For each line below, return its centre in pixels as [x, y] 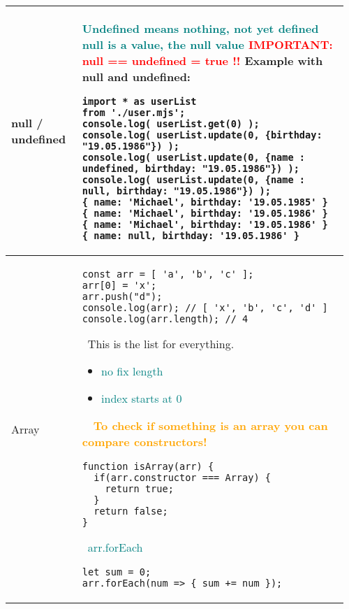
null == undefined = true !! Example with [202, 60]
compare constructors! [144, 442]
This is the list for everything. [161, 344]
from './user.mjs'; [134, 113]
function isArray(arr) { [148, 466]
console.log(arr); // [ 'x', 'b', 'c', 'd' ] [205, 308]
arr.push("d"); [122, 296]
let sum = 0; [117, 572]
